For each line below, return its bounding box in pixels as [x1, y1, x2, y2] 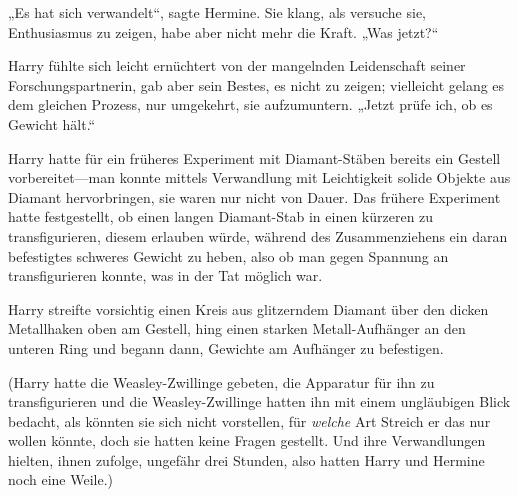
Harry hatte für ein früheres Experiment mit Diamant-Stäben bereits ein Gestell [8, 147, 501, 168]
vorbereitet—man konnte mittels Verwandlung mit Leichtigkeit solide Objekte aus [8, 167, 511, 188]
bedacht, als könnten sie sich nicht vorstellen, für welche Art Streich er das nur [8, 410, 491, 431]
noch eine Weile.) [8, 469, 113, 490]
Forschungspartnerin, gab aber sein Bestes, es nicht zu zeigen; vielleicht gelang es [8, 74, 505, 95]
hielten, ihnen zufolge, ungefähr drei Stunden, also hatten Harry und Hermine [8, 449, 485, 470]
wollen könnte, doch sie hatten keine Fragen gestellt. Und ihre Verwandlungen [8, 430, 486, 451]
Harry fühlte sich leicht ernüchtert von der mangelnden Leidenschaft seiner [8, 55, 466, 76]
